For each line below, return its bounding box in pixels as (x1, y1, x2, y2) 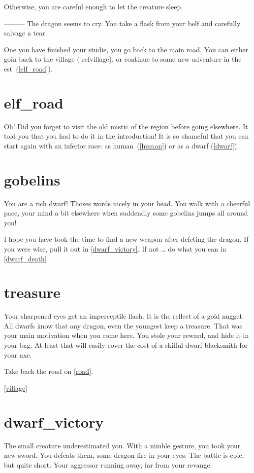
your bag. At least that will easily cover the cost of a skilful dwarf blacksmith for (4, 340, 248, 350)
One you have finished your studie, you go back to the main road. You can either (4, 44, 249, 54)
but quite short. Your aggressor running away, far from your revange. (4, 459, 212, 470)
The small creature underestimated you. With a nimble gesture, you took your (4, 440, 241, 450)
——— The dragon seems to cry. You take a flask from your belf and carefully (4, 18, 241, 28)
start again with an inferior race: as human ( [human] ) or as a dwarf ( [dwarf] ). (4, 140, 239, 150)
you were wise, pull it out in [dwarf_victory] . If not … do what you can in (4, 243, 226, 254)
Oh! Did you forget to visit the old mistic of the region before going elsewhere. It (4, 121, 248, 131)
